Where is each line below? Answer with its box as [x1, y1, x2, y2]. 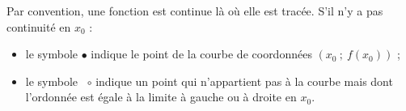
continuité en [6, 18, 71, 35]
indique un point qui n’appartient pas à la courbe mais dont [95, 72, 393, 89]
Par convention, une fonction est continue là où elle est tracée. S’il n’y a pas [6, 2, 383, 19]
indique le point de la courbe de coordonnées [91, 45, 312, 62]
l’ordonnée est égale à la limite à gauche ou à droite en [25, 88, 297, 105]
